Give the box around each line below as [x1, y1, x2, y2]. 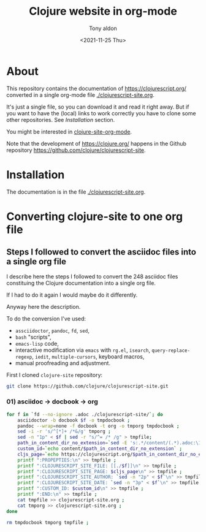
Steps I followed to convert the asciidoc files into [6, 247, 196, 257]
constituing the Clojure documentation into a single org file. [6, 279, 156, 286]
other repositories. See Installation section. [6, 116, 115, 123]
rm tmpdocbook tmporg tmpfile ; [6, 519, 89, 525]
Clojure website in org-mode [28, 4, 178, 18]
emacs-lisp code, [15, 340, 59, 347]
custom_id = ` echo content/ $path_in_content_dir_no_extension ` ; [17, 446, 183, 452]
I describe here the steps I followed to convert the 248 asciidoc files [6, 273, 178, 280]
